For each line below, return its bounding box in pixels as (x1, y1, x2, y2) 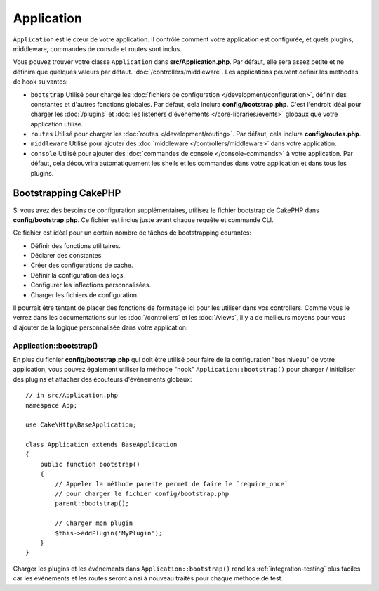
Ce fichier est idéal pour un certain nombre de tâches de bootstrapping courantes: (13, 228, 252, 237)
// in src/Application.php (25, 391, 119, 400)
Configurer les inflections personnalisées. (30, 281, 152, 290)
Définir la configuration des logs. (30, 271, 126, 279)
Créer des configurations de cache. (30, 261, 133, 270)
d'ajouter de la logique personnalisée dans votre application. (13, 323, 188, 332)
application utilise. (30, 119, 84, 128)
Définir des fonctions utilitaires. (30, 241, 121, 249)
